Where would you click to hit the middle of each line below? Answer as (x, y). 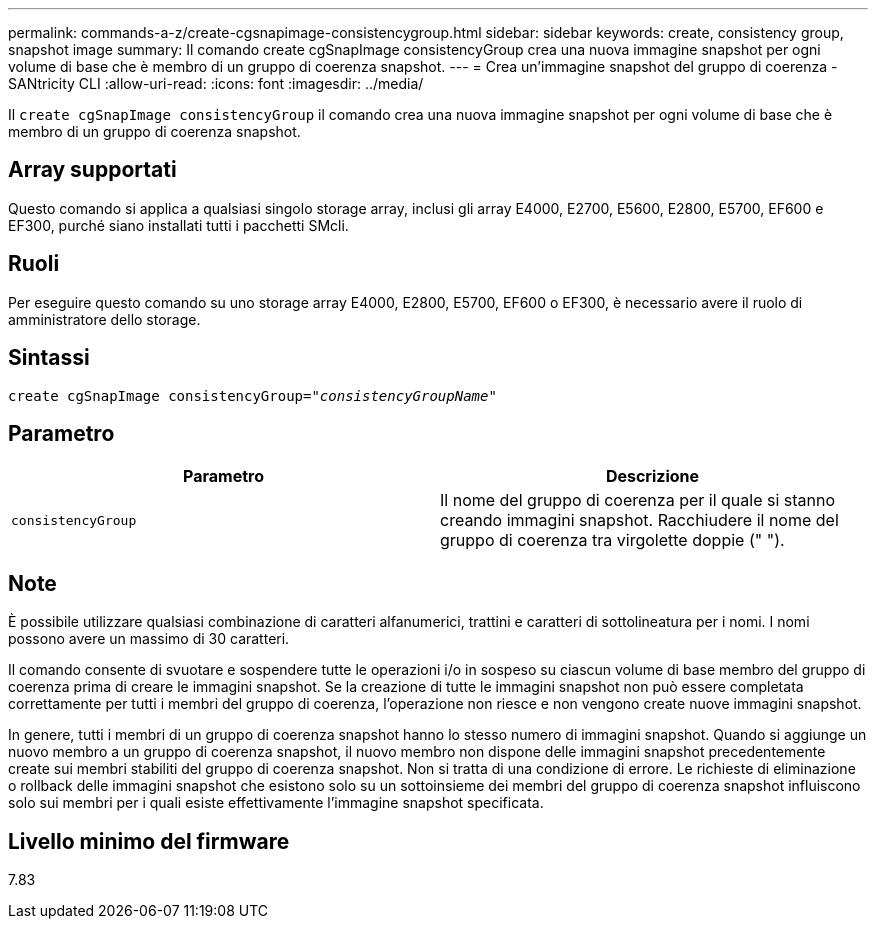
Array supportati (92, 170)
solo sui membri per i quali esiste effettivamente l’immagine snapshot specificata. (276, 803)
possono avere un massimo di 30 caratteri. (149, 639)
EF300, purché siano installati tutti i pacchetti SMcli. (178, 225)
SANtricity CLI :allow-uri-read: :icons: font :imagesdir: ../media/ (216, 83)
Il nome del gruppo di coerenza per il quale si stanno (638, 500)
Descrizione (652, 476)
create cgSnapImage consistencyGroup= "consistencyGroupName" (252, 395)
